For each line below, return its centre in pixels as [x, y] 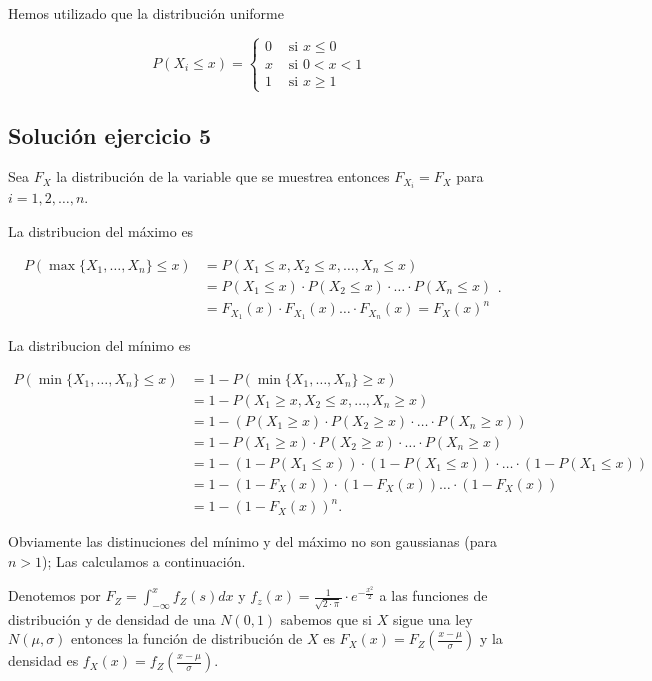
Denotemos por [54, 595]
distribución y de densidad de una [112, 618]
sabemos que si [326, 618]
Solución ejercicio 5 [110, 134]
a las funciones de [433, 595]
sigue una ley [432, 618]
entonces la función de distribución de [187, 638]
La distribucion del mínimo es [99, 345]
